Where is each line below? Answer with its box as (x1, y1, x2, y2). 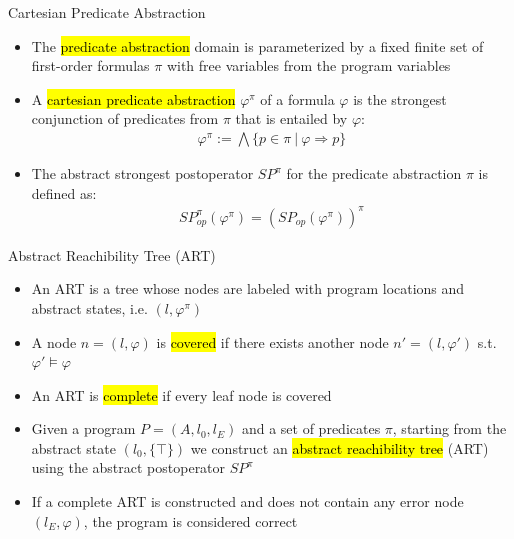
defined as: (31, 182, 97, 203)
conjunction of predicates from (31, 108, 219, 129)
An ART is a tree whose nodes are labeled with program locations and (31, 278, 465, 299)
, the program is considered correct (83, 510, 298, 531)
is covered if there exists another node (156, 331, 389, 352)
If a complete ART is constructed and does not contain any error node (31, 491, 464, 512)
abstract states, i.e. (31, 297, 148, 318)
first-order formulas (31, 55, 150, 76)
